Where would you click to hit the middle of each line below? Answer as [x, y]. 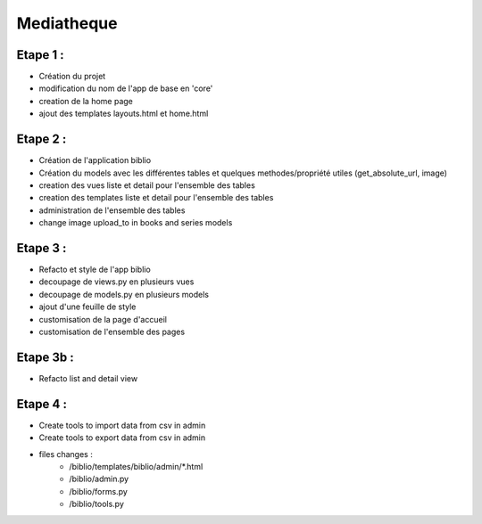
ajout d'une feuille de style [87, 307]
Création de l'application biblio [95, 160]
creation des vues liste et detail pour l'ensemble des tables [147, 185]
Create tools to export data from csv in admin [122, 438]
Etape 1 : [40, 55]
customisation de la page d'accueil [103, 319]
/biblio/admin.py [99, 479]
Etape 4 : [42, 404]
